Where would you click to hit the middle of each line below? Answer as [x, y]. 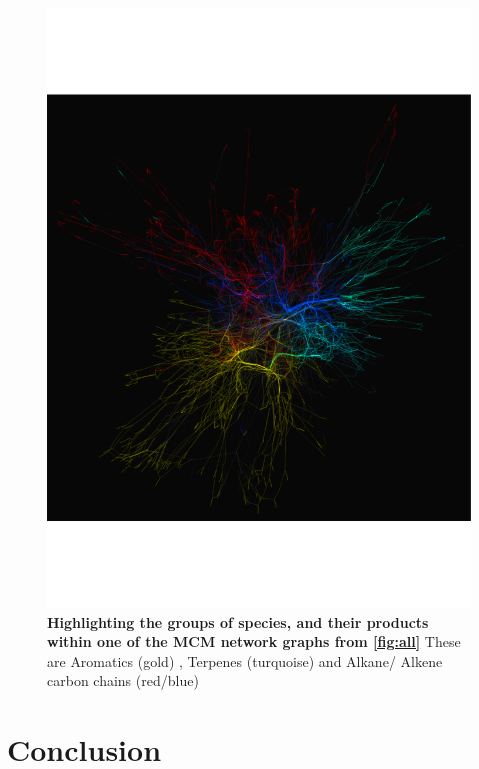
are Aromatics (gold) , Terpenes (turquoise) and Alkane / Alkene [245, 660]
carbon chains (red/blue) [123, 680]
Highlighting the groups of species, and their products [238, 621]
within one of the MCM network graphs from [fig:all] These [254, 641]
